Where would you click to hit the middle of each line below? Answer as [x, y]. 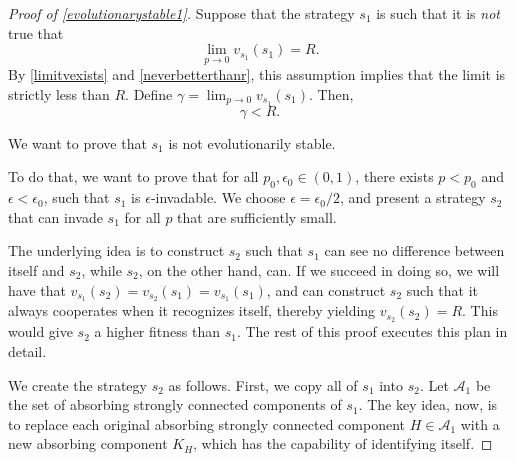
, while [101, 270]
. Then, [331, 94]
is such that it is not [438, 13]
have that [37, 289]
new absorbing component [88, 443]
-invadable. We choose [218, 197]
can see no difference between [414, 250]
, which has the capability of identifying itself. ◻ [343, 443]
